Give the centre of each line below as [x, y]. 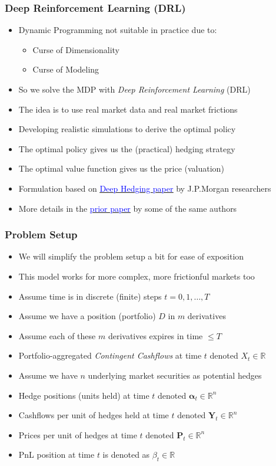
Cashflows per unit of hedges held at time [94, 415]
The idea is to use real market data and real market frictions [128, 109]
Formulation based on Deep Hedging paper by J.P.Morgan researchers [145, 188]
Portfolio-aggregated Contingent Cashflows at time [110, 355]
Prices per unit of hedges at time [78, 434]
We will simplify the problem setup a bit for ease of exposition [131, 256]
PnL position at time [56, 454]
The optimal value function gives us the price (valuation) [121, 168]
